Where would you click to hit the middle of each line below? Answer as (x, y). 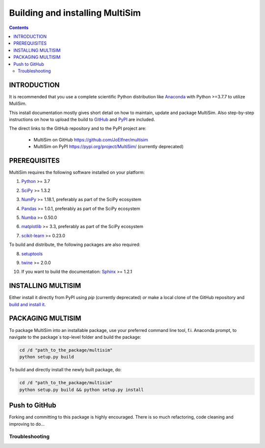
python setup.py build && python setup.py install (82, 389)
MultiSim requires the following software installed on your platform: (77, 173)
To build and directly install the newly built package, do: (66, 370)
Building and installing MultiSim (75, 13)
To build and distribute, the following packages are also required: (75, 245)
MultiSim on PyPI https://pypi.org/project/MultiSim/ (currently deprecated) (109, 147)
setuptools (32, 254)
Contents (19, 28)
